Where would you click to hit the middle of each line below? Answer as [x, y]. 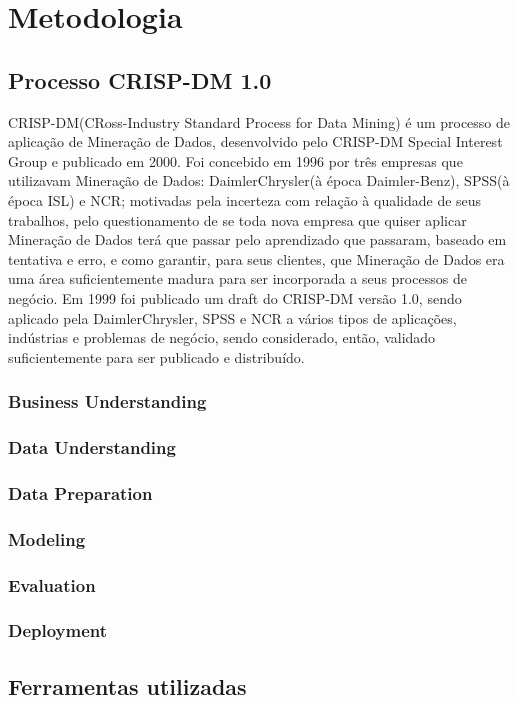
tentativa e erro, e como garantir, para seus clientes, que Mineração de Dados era [256, 258]
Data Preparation [80, 492]
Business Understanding [107, 401]
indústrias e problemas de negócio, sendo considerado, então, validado [222, 337]
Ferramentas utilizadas [127, 685]
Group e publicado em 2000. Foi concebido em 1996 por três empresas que [235, 160]
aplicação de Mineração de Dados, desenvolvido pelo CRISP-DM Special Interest [255, 141]
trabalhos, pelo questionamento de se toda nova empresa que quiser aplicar [237, 219]
